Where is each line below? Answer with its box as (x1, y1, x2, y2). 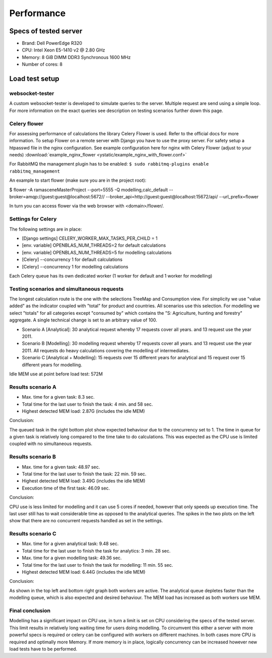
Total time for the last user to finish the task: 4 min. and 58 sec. (22, 401, 153, 407)
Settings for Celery (9, 215, 57, 223)
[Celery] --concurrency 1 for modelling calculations (22, 263, 128, 269)
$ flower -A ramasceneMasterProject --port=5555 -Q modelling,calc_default (9, 187, 168, 193)
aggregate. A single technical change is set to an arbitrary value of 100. (9, 317, 157, 323)
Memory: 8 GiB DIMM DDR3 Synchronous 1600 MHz (22, 54, 131, 60)
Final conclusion (9, 607, 50, 614)
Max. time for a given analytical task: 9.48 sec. (22, 540, 119, 547)
